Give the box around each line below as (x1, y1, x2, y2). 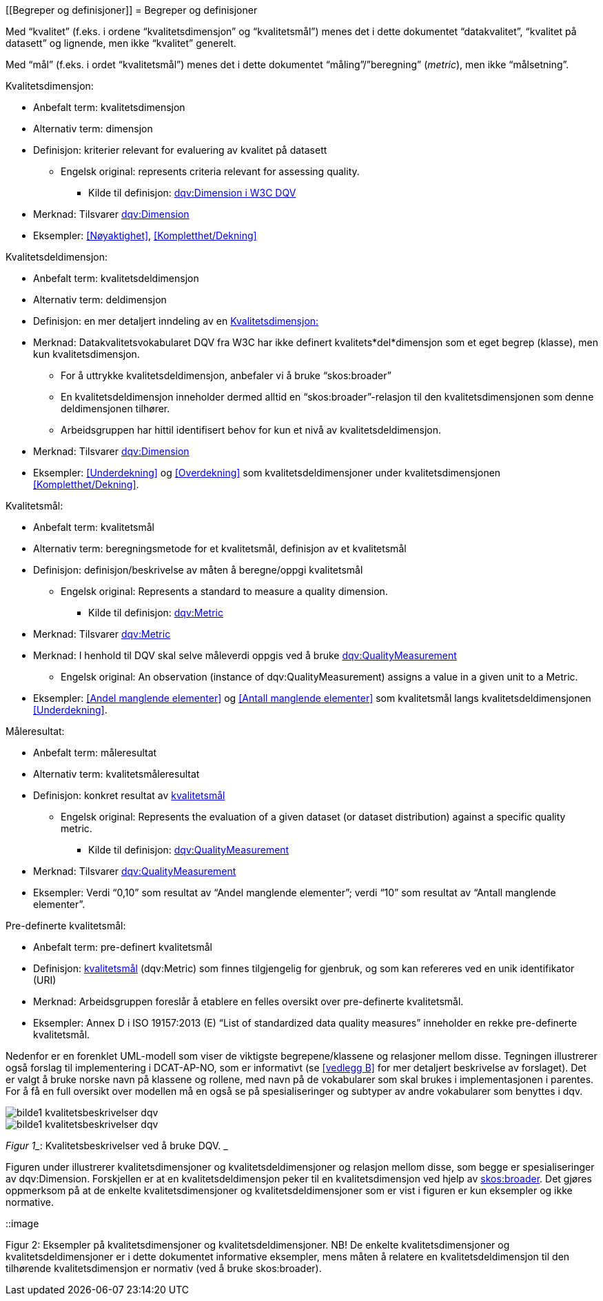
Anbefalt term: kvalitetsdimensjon (33, 101, 185, 113)
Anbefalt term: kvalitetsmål (33, 521, 155, 533)
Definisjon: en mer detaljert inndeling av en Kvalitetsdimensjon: (33, 315, 319, 327)
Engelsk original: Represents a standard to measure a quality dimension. (61, 585, 388, 597)
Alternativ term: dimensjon (33, 123, 153, 134)
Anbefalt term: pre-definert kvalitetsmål (33, 941, 212, 953)
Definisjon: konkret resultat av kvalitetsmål (33, 789, 225, 801)
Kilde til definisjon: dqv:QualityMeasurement (88, 844, 289, 856)
